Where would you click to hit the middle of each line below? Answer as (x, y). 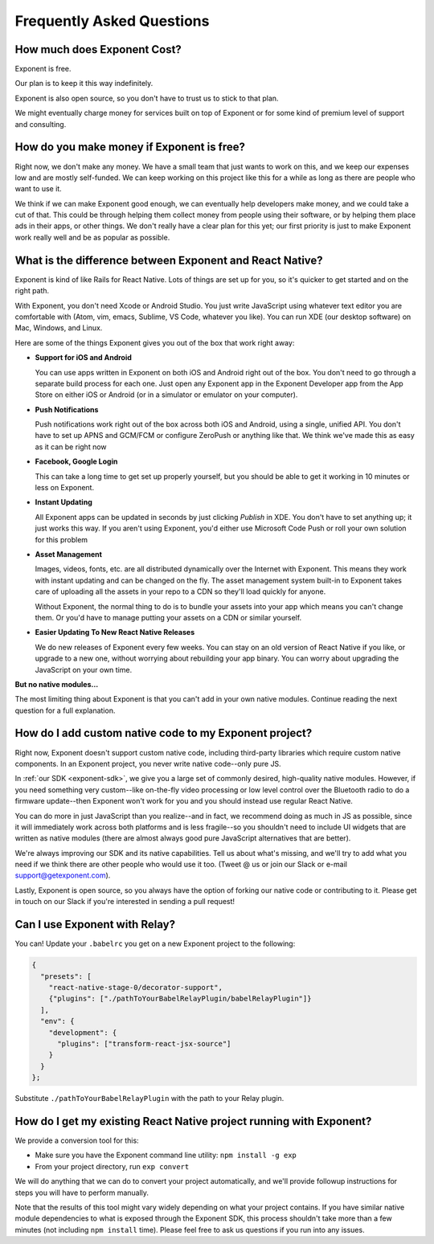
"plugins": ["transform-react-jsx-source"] (144, 1043)
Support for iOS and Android (84, 358)
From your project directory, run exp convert (112, 1166)
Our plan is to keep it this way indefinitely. (84, 84)
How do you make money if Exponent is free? (130, 147)
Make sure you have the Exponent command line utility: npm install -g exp (166, 1155)
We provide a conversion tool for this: (77, 1140)
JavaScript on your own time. (84, 669)
